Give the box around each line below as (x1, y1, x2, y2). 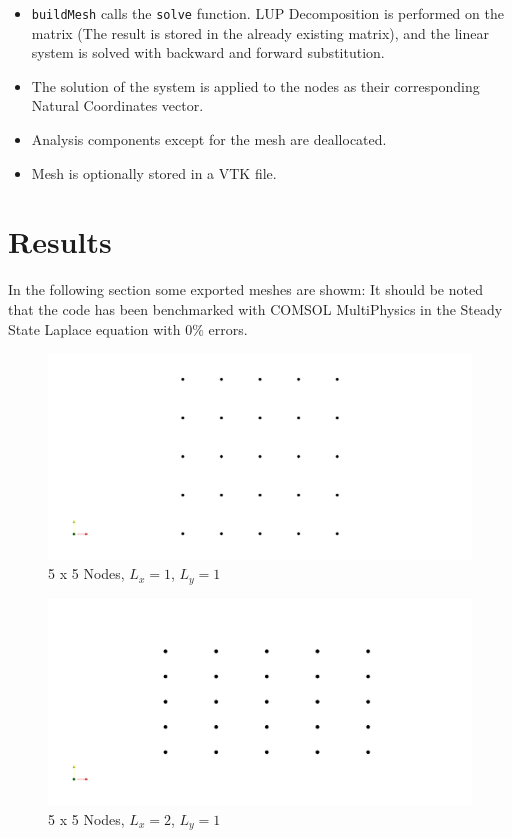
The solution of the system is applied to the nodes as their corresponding (31, 75, 480, 96)
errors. (208, 318, 248, 339)
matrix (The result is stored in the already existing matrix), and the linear (31, 22, 489, 43)
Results (8, 221, 112, 262)
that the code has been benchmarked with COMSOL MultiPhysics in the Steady (8, 298, 503, 319)
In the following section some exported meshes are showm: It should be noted (8, 279, 483, 300)
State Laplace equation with (8, 318, 181, 339)
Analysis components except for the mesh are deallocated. (31, 129, 387, 150)
